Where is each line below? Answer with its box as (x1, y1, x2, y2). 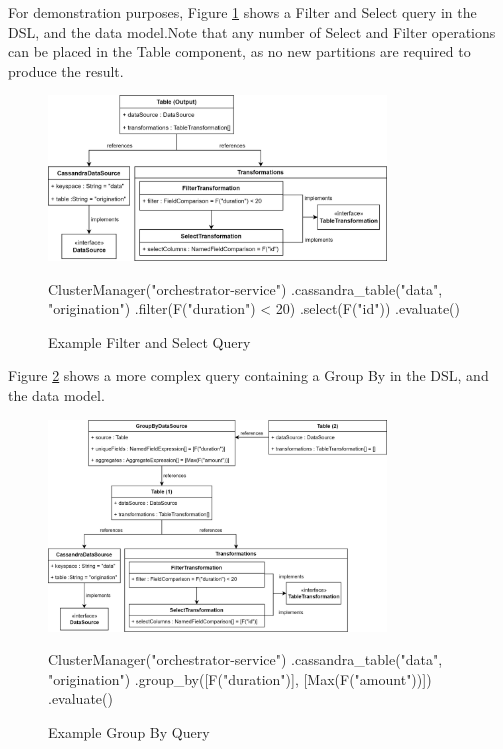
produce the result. (8, 60, 124, 81)
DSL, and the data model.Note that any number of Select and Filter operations (8, 21, 496, 42)
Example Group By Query (48, 721, 210, 742)
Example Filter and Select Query (48, 331, 251, 352)
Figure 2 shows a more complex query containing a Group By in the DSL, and (8, 365, 489, 386)
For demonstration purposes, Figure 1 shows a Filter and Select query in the (8, 2, 477, 22)
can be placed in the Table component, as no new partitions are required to (8, 41, 471, 62)
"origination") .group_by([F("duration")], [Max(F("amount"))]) (48, 668, 432, 689)
